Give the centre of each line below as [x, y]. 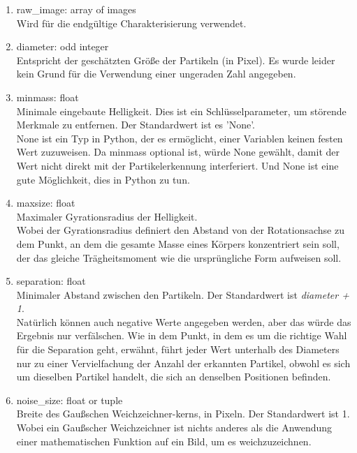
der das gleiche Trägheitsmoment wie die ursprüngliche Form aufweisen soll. [179, 257]
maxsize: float [46, 203]
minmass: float [48, 97]
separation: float [51, 281]
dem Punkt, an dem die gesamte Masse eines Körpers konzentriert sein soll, [178, 243]
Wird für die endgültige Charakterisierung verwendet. [131, 23]
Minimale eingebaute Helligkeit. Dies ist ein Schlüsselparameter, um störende [181, 111]
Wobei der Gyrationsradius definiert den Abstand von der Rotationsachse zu [180, 230]
